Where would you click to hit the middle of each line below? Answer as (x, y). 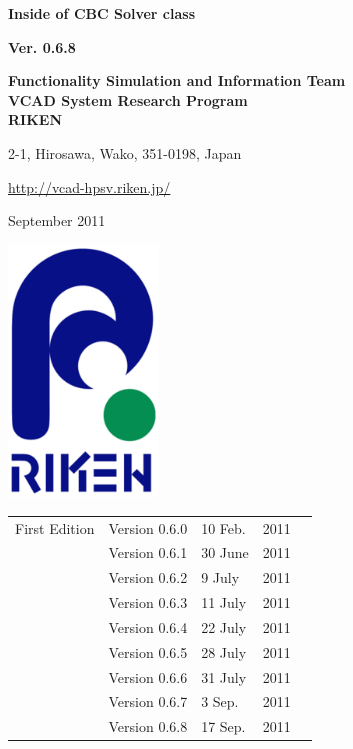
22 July (224, 626)
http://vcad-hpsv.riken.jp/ (89, 186)
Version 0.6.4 (148, 626)
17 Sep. (223, 726)
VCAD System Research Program (128, 99)
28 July (224, 651)
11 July (224, 602)
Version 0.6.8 (148, 726)
